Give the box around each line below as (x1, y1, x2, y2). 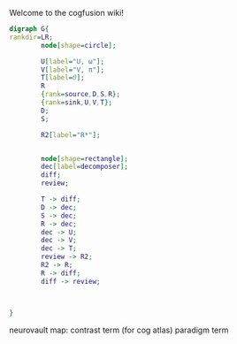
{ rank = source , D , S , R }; (41, 90, 121, 99)
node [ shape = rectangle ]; (41, 154, 128, 163)
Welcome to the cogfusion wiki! (9, 8, 124, 18)
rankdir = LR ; (9, 33, 53, 42)
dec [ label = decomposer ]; (41, 163, 128, 172)
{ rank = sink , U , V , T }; (41, 98, 113, 107)
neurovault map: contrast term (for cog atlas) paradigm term (9, 325, 229, 335)
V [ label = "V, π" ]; (41, 65, 104, 74)
